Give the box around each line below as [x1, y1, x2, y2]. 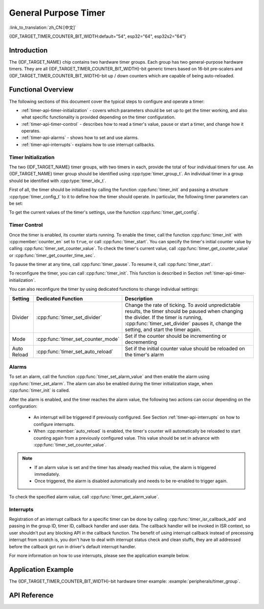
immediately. [34, 471, 61, 477]
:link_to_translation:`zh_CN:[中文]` [9, 24, 77, 30]
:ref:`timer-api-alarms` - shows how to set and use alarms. [21, 135, 139, 141]
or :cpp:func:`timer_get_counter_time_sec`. [9, 252, 95, 258]
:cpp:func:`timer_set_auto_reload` [36, 348, 113, 355]
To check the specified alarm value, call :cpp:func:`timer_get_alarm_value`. [9, 493, 159, 499]
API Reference [9, 591, 54, 599]
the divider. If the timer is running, [125, 314, 203, 321]
